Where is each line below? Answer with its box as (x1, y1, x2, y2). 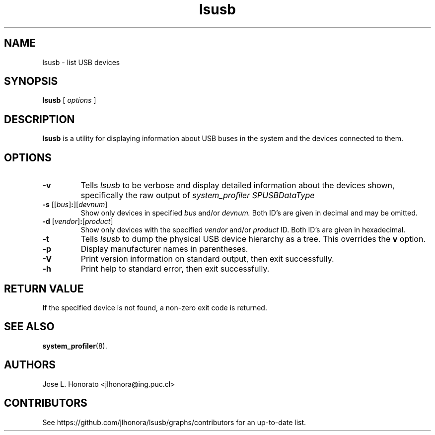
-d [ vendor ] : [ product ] (42, 217, 113, 226)
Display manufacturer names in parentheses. (80, 244, 248, 254)
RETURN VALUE (4, 282, 84, 295)
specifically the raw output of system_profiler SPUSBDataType (80, 190, 315, 201)
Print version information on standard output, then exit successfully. (80, 254, 334, 264)
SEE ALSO (4, 320, 55, 333)
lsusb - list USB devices (42, 58, 120, 67)
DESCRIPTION (4, 113, 75, 126)
